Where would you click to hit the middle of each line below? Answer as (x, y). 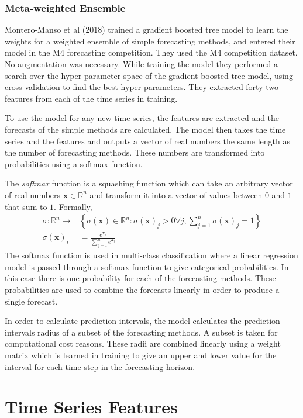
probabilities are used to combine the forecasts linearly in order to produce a (142, 290)
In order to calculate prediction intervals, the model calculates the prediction (142, 321)
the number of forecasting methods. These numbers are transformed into (135, 152)
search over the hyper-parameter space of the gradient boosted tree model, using (149, 75)
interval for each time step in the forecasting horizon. (100, 366)
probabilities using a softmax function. (74, 163)
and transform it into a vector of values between (176, 194)
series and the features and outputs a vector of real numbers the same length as (147, 141)
